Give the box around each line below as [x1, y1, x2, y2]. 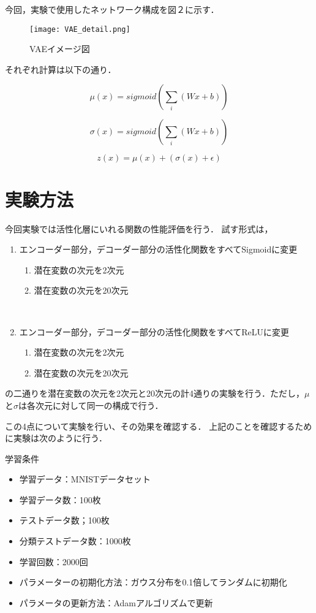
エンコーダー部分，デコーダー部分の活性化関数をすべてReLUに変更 [19, 325, 290, 338]
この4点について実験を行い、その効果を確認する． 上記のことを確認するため [5, 419, 312, 432]
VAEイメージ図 [29, 42, 90, 55]
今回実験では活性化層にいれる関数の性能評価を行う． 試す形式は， [5, 222, 273, 235]
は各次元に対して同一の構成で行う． [18, 398, 164, 411]
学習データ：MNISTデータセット [19, 473, 151, 485]
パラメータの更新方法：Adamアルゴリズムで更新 [19, 596, 213, 609]
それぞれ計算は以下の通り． [5, 63, 116, 75]
